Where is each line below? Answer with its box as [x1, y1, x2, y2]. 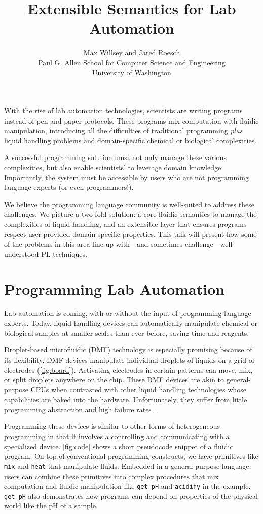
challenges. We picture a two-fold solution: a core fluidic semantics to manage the [4, 209, 257, 219]
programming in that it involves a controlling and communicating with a [4, 431, 230, 442]
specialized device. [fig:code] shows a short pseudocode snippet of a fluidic [4, 441, 233, 451]
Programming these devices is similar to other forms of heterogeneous [4, 421, 220, 431]
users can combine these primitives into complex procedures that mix [4, 470, 219, 481]
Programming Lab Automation [4, 278, 225, 299]
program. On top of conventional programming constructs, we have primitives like [4, 451, 258, 461]
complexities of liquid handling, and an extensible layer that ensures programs [4, 219, 247, 229]
